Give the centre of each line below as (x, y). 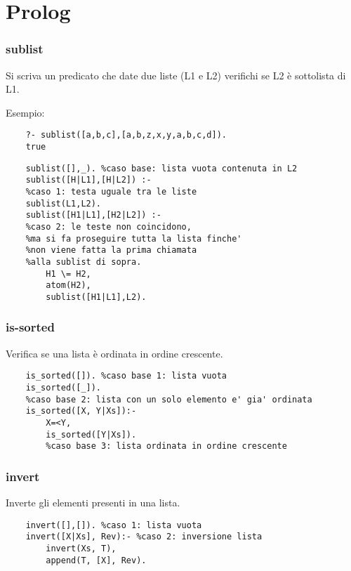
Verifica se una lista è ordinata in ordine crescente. (114, 353)
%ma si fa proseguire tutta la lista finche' (134, 238)
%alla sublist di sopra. (84, 262)
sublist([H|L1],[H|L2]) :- (88, 180)
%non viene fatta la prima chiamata (111, 250)
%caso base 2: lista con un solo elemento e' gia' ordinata (169, 399)
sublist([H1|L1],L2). (96, 297)
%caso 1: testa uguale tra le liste (111, 192)
